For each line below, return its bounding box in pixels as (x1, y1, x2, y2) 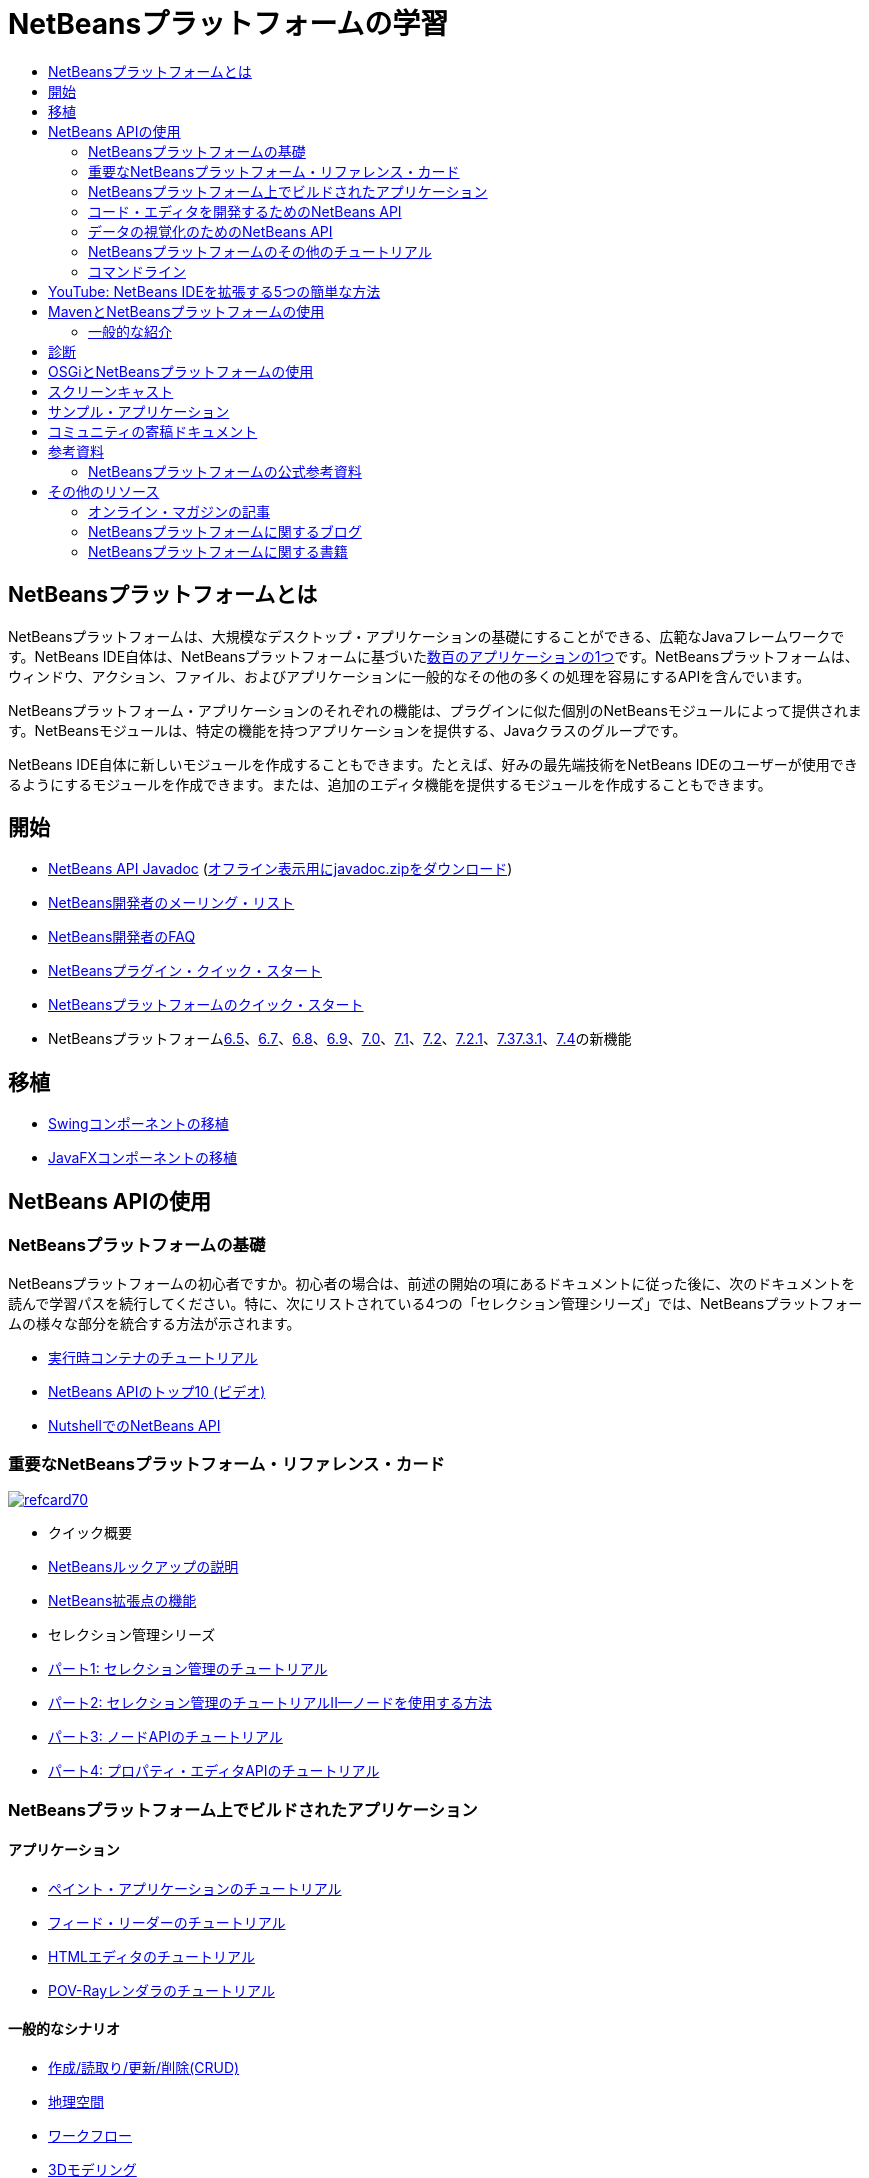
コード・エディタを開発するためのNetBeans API (88, 202, 402, 220)
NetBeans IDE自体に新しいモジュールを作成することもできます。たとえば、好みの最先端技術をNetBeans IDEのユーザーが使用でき (8, 755, 858, 773)
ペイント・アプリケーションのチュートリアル (48, 1879, 342, 1897)
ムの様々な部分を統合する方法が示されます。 (8, 1314, 301, 1332)
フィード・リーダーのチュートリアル (48, 1913, 286, 1931)
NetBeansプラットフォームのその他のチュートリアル (88, 242, 432, 260)
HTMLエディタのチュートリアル (48, 1947, 255, 1965)
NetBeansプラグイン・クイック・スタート (48, 962, 322, 980)
